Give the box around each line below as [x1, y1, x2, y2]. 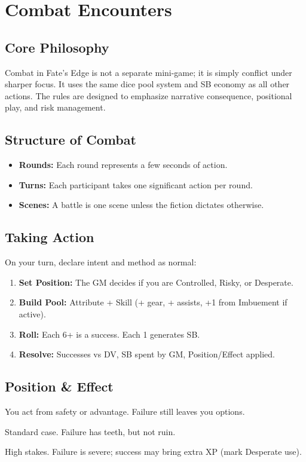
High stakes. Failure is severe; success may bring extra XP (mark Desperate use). [5, 445, 302, 458]
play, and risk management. [5, 101, 106, 114]
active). [19, 307, 46, 320]
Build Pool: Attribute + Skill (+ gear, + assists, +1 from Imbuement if [19, 296, 287, 308]
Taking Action [5, 228, 94, 246]
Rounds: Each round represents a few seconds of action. [19, 158, 228, 171]
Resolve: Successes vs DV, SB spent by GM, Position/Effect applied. [19, 348, 276, 360]
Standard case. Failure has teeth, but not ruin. [5, 425, 176, 437]
